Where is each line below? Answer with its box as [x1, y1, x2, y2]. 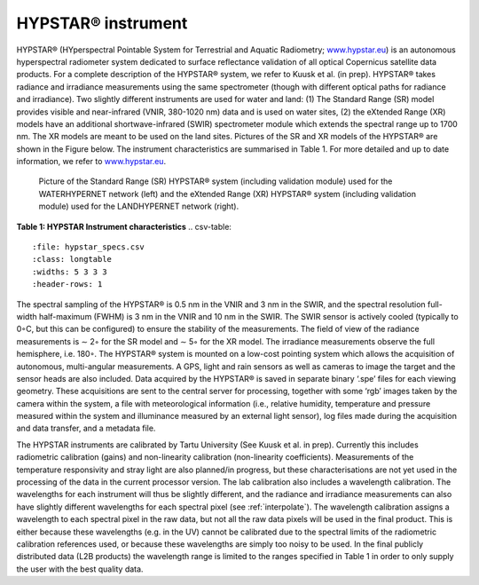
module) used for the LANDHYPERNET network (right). [38, 201, 239, 212]
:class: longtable [32, 254, 113, 265]
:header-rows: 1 [32, 280, 103, 289]
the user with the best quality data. [16, 564, 144, 574]
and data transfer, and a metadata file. [16, 423, 156, 434]
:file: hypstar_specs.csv [32, 242, 145, 252]
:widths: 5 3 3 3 [32, 266, 107, 277]
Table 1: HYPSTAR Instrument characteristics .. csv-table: [16, 221, 232, 232]
